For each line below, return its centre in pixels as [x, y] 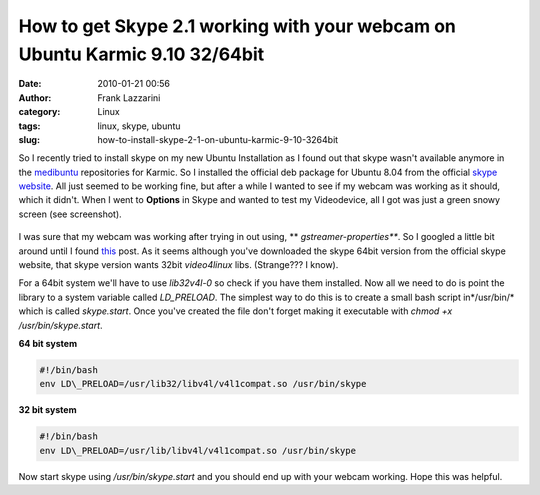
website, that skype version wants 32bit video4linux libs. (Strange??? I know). [178, 265]
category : [39, 112]
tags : [29, 126]
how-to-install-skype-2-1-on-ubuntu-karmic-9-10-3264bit [218, 139]
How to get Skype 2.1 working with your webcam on [237, 26]
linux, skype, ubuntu [139, 126]
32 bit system [47, 410]
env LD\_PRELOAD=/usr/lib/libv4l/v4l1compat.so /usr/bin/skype [198, 450]
